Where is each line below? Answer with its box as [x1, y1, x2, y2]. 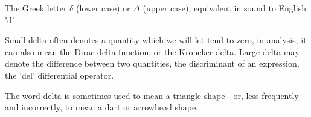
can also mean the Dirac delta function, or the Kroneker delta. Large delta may [5, 45, 300, 58]
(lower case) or [75, 2, 130, 14]
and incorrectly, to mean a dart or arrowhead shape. [5, 101, 198, 113]
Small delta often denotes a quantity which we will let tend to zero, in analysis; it [5, 34, 307, 46]
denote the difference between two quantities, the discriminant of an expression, [5, 57, 300, 70]
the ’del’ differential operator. [5, 68, 114, 81]
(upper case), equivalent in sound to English [143, 2, 306, 14]
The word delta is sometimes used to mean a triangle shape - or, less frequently [5, 89, 299, 101]
